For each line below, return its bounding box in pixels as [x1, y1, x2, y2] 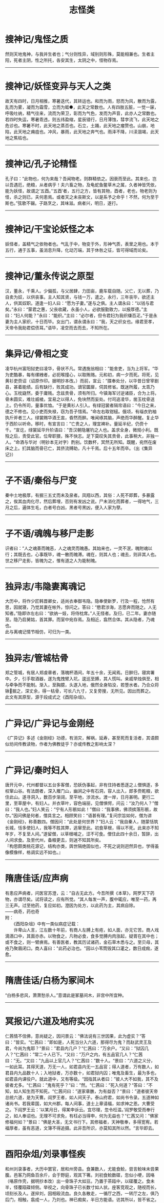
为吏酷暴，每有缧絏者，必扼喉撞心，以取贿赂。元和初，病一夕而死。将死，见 [5, 372, 159, 377]
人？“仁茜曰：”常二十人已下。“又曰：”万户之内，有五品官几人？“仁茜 [5, 1051, 143, 1058]
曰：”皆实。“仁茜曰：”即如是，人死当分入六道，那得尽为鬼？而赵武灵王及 [5, 1039, 152, 1045]
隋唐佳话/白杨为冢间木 [5, 975, 94, 987]
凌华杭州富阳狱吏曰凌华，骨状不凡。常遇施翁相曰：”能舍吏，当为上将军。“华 [5, 365, 159, 371]
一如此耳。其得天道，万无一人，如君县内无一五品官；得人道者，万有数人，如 [5, 1064, 159, 1070]
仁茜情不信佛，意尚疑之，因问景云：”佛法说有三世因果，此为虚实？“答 [5, 1033, 146, 1039]
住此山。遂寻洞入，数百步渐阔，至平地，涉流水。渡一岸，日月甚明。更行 [5, 794, 150, 800]
